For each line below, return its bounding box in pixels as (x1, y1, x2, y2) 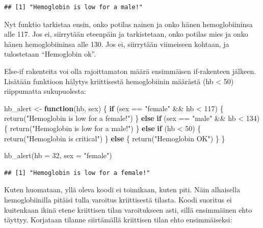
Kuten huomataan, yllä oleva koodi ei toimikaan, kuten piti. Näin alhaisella (4, 184, 240, 195)
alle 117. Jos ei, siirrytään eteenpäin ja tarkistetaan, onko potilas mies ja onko (4, 29, 248, 39)
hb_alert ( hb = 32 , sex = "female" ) (4, 150, 112, 161)
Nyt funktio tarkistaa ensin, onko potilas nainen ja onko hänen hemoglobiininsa (4, 18, 253, 29)
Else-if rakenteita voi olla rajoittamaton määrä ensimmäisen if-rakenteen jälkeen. (4, 65, 256, 76)
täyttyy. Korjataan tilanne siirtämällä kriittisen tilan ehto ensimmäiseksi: (4, 214, 232, 225)
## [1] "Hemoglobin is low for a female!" (4, 169, 150, 176)
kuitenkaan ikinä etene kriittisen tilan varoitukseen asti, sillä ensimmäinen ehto (4, 204, 252, 215)
